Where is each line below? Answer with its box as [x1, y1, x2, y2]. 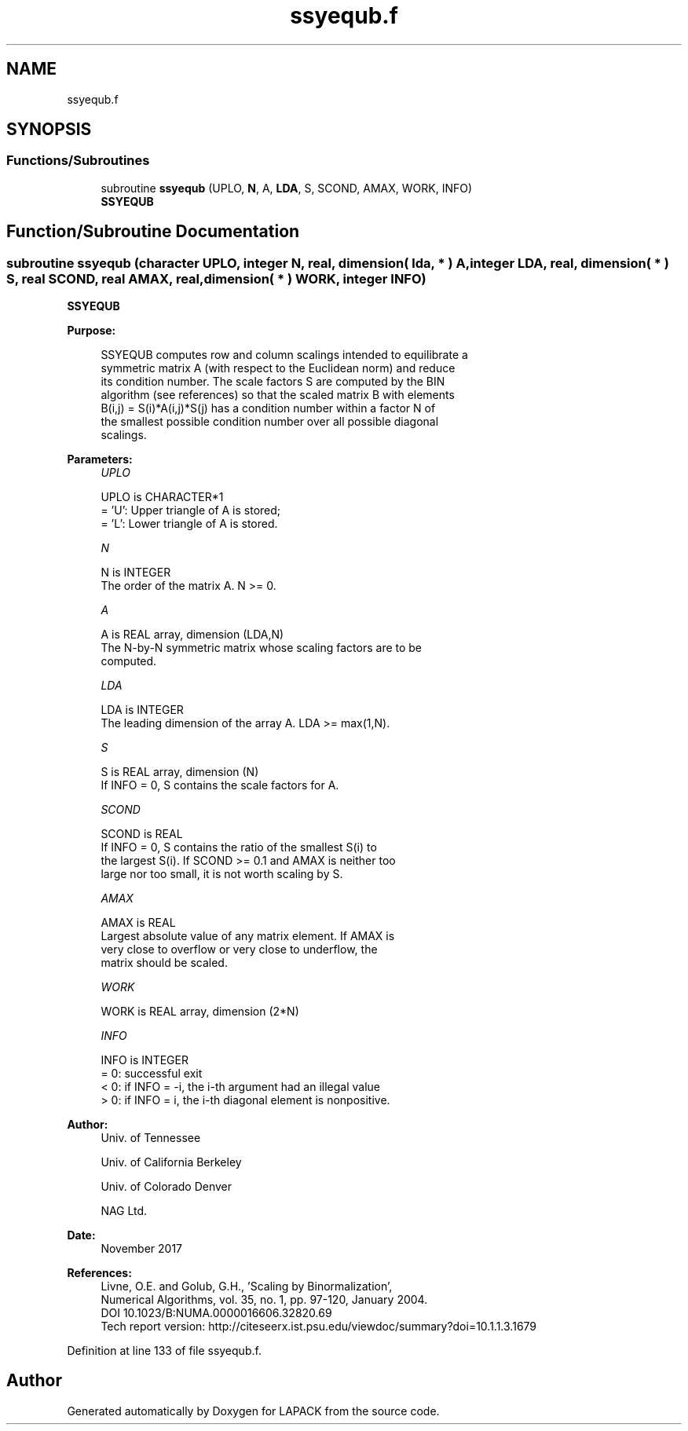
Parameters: [67, 452, 133, 467]
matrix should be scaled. [101, 956, 228, 970]
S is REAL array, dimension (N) [101, 765, 259, 779]
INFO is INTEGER [101, 1053, 188, 1067]
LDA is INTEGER [101, 703, 184, 717]
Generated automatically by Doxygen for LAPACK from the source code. [67, 1404, 440, 1418]
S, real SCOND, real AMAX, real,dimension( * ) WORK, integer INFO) [6, 270, 426, 287]
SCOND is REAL [101, 827, 183, 841]
